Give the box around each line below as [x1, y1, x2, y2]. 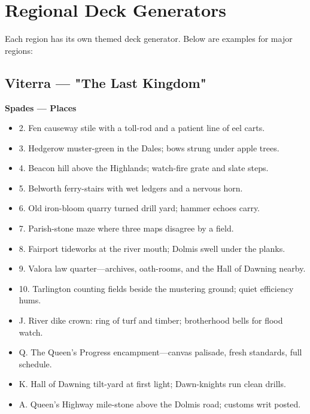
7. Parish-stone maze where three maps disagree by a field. [19, 222, 234, 235]
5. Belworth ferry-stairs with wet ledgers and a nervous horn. [19, 181, 243, 194]
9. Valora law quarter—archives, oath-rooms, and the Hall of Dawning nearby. [19, 262, 306, 275]
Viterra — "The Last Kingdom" [5, 73, 206, 92]
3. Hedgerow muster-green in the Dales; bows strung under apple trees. [19, 141, 279, 154]
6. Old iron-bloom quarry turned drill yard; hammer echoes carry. [19, 202, 260, 214]
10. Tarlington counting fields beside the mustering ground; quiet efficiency [19, 282, 294, 294]
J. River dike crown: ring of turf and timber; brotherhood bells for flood [19, 314, 283, 327]
